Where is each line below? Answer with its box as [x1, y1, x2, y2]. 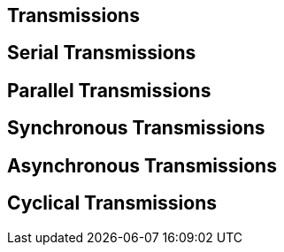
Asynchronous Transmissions [7, 154, 277, 177]
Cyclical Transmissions [7, 192, 217, 215]
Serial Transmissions [7, 42, 196, 65]
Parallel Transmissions [7, 79, 211, 102]
